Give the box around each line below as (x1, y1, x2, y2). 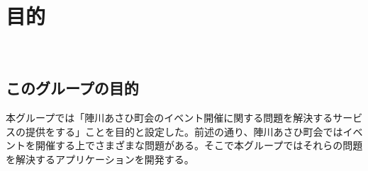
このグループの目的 (6, 77, 139, 99)
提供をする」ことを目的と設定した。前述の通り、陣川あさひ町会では (25, 124, 343, 138)
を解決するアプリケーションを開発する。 (6, 151, 194, 166)
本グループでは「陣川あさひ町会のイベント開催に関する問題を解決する (6, 110, 333, 124)
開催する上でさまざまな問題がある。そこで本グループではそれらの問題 (35, 138, 363, 153)
